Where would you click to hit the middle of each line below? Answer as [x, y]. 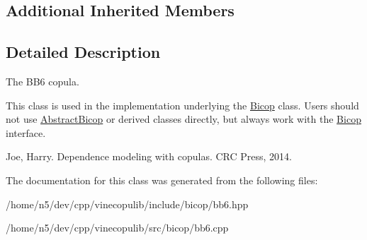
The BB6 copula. [43, 81]
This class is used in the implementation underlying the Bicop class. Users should [182, 105]
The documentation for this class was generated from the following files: [162, 180]
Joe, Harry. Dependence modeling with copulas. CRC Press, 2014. [149, 156]
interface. [26, 132]
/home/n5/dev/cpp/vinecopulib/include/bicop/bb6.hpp [127, 204]
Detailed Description [83, 52]
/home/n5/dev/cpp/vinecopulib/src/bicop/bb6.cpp [117, 228]
